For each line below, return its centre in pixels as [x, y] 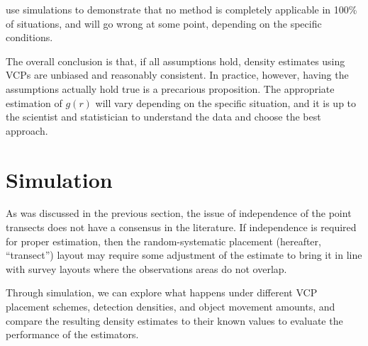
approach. [27, 130]
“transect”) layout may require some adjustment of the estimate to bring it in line [184, 255]
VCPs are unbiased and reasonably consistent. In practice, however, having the [177, 75]
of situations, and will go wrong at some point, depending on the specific [164, 23]
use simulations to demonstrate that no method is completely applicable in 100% [182, 9]
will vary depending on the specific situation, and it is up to [226, 102]
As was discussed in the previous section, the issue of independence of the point [179, 213]
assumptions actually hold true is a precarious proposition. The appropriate [170, 88]
